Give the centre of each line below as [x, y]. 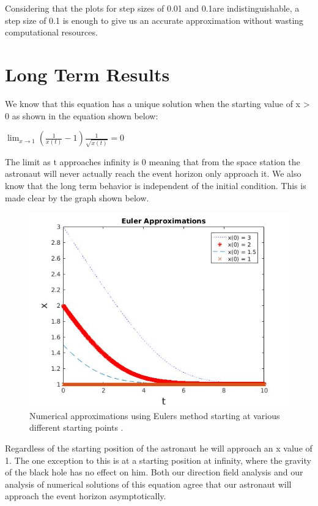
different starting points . [76, 427]
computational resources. [51, 32]
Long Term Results [87, 74]
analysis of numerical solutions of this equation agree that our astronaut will [148, 484]
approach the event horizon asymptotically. [86, 496]
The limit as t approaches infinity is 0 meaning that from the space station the [153, 161]
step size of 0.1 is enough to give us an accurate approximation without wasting [154, 20]
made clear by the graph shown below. [77, 197]
